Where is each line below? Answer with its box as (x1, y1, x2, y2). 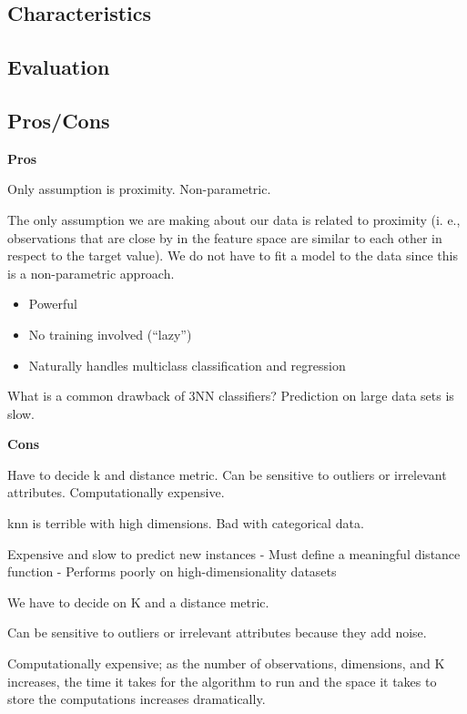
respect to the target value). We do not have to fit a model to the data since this (7, 246, 458, 265)
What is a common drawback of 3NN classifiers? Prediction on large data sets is (7, 386, 454, 405)
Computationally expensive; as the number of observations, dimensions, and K (7, 654, 445, 673)
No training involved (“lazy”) (28, 324, 192, 343)
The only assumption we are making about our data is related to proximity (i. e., (7, 209, 461, 229)
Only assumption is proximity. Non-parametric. (7, 179, 271, 199)
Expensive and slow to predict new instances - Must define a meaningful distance (7, 544, 461, 563)
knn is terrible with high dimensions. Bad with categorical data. (7, 514, 364, 533)
